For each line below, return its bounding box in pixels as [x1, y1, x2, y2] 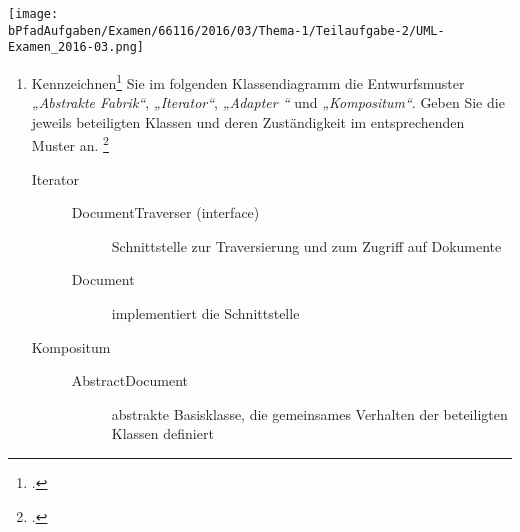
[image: [8, 7, 59, 21]
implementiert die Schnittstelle [111, 303, 300, 324]
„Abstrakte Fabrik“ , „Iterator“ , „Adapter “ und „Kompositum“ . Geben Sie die [31, 92, 505, 113]
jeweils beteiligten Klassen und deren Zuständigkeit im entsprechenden [31, 111, 465, 132]
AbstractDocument [71, 370, 188, 391]
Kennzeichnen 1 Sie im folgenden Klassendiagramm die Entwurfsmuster [31, 69, 465, 93]
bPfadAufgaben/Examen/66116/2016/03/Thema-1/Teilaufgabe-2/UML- [8, 23, 445, 38]
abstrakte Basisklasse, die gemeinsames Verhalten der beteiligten [111, 403, 508, 424]
